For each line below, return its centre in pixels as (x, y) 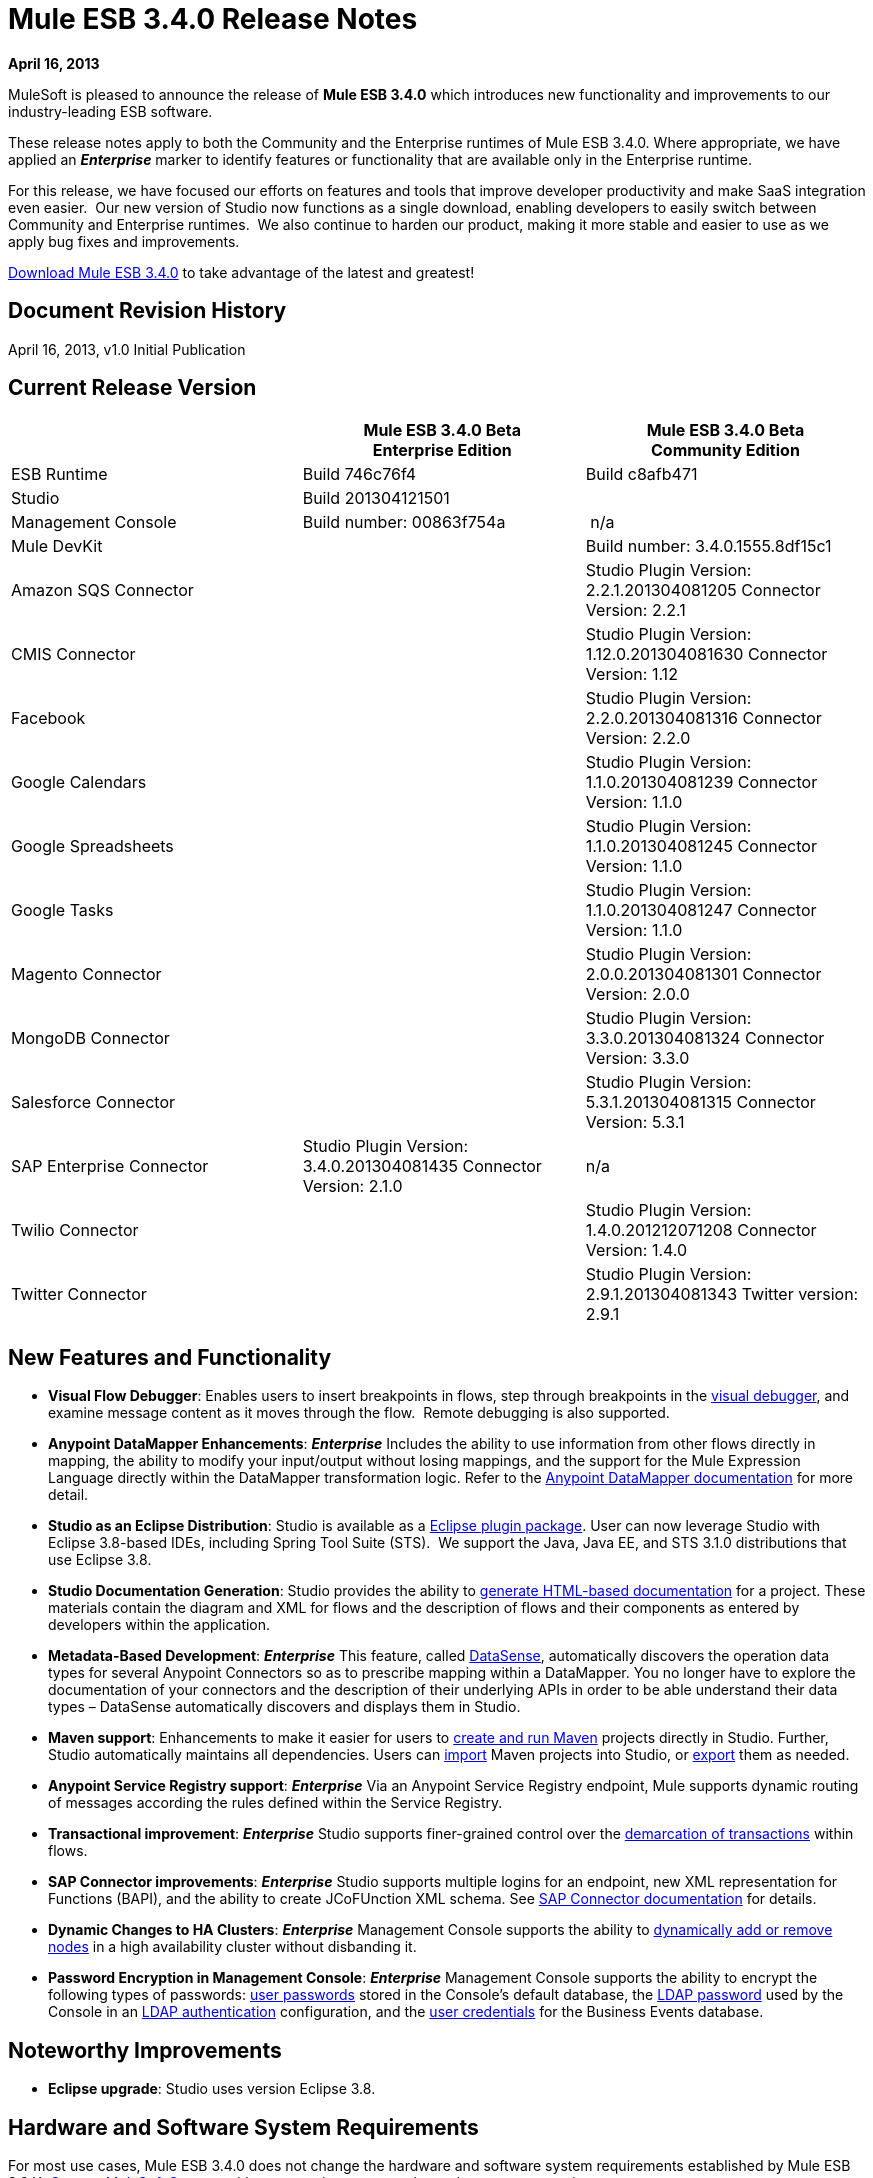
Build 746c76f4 (359, 474)
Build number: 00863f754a (404, 522)
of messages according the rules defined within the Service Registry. (275, 1803)
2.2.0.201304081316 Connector (703, 718)
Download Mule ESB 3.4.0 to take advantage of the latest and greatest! (241, 272)
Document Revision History (147, 311)
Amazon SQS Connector (102, 590)
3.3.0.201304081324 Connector (705, 1038)
